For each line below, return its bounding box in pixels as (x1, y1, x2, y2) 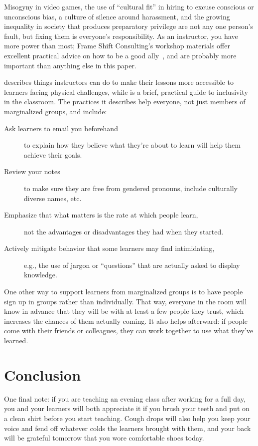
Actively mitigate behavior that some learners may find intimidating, (4, 243, 215, 253)
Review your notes (4, 166, 60, 177)
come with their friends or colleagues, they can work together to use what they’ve (4, 325, 254, 336)
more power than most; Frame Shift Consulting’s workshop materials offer (4, 40, 230, 51)
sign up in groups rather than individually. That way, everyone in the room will (4, 296, 247, 306)
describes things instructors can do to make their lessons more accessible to (4, 77, 234, 87)
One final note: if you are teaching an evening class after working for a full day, (4, 393, 246, 404)
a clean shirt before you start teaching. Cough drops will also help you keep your (4, 413, 251, 423)
